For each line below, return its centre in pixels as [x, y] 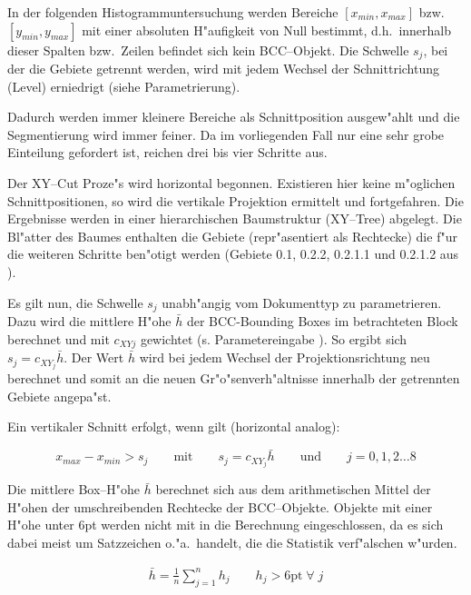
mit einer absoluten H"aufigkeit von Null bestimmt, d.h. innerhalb [267, 30]
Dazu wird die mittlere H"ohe [89, 321]
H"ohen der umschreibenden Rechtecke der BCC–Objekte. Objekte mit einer [220, 506]
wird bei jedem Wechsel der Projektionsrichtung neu [285, 357]
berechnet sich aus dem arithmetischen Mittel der [293, 489]
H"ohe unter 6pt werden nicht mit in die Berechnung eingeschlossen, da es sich [226, 525]
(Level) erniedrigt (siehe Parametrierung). [124, 86]
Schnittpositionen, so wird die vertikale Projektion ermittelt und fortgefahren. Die [235, 200]
